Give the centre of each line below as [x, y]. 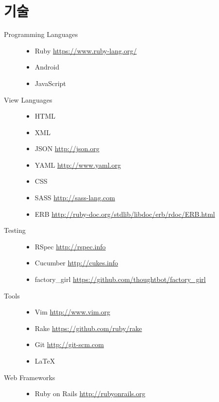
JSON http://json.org [67, 149]
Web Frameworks [30, 377]
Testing [15, 230]
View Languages [28, 99]
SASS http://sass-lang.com [75, 198]
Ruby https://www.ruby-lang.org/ [86, 50]
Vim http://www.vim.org [73, 312]
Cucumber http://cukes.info [76, 263]
